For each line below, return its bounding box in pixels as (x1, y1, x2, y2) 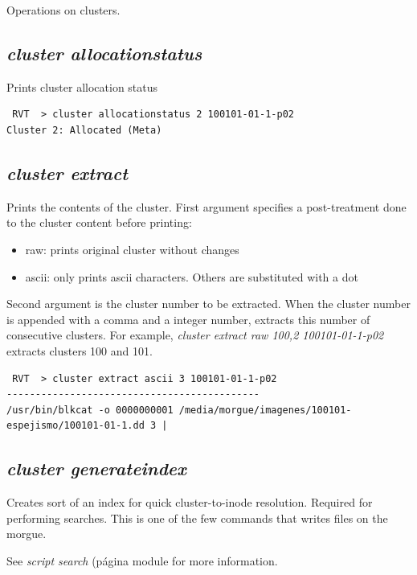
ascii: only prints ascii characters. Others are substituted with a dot (25, 268, 358, 285)
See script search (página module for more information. (6, 552, 278, 569)
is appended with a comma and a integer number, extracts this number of (6, 310, 370, 327)
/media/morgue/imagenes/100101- (178, 404, 352, 416)
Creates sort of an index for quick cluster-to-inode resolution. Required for (6, 494, 373, 511)
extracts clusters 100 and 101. (6, 342, 153, 359)
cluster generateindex (6, 456, 186, 481)
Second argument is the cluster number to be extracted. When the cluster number (6, 295, 411, 312)
